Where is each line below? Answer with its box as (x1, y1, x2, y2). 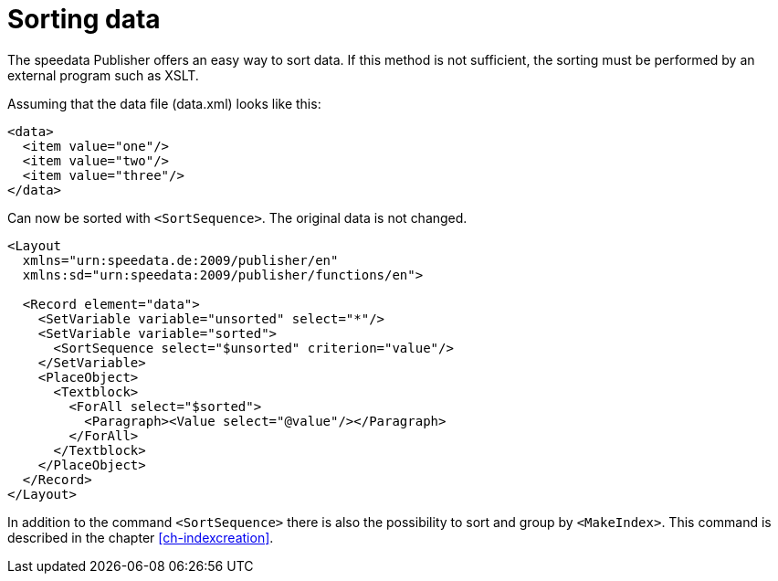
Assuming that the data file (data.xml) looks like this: (7, 95, 321, 111)
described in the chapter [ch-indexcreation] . (7, 529, 274, 545)
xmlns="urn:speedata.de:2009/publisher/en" (22, 252, 339, 268)
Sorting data (7, 4, 161, 35)
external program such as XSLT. (7, 67, 199, 83)
